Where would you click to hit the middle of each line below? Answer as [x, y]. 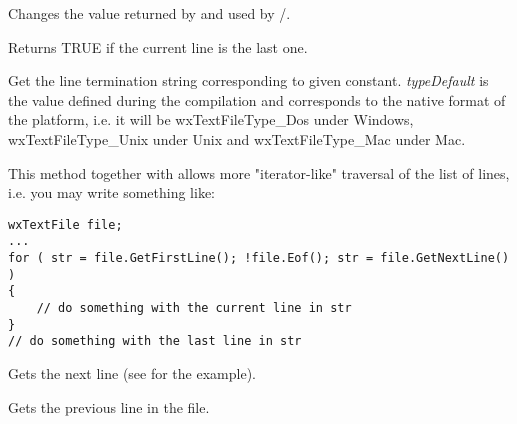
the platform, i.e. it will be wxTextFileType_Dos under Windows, [211, 119]
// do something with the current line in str [194, 308]
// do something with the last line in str [155, 341]
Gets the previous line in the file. [109, 406]
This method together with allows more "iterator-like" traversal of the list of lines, [259, 172]
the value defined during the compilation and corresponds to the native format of [257, 99]
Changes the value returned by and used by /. [149, 13]
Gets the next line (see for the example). [132, 373]
